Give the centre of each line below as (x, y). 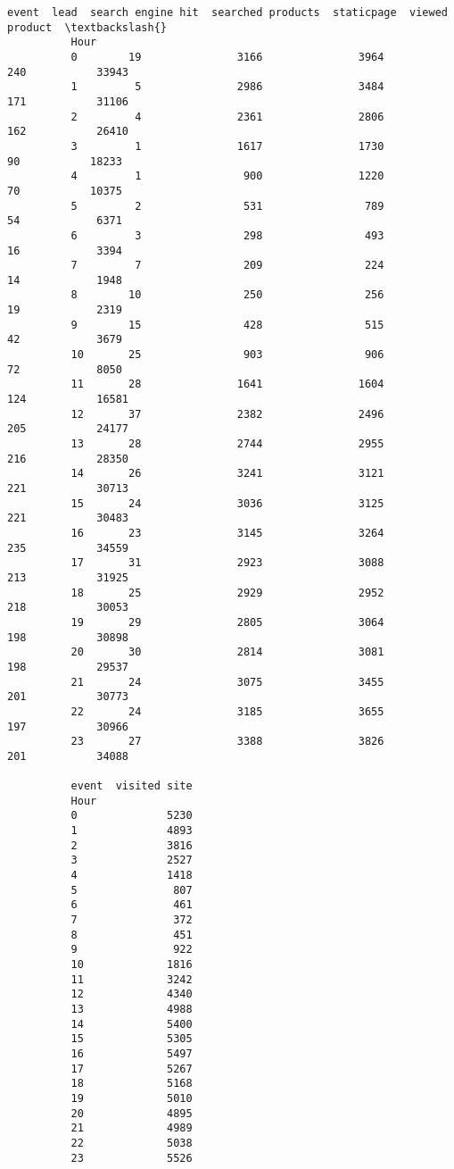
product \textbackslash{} (87, 27)
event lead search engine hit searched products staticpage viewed (227, 13)
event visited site (132, 786)
